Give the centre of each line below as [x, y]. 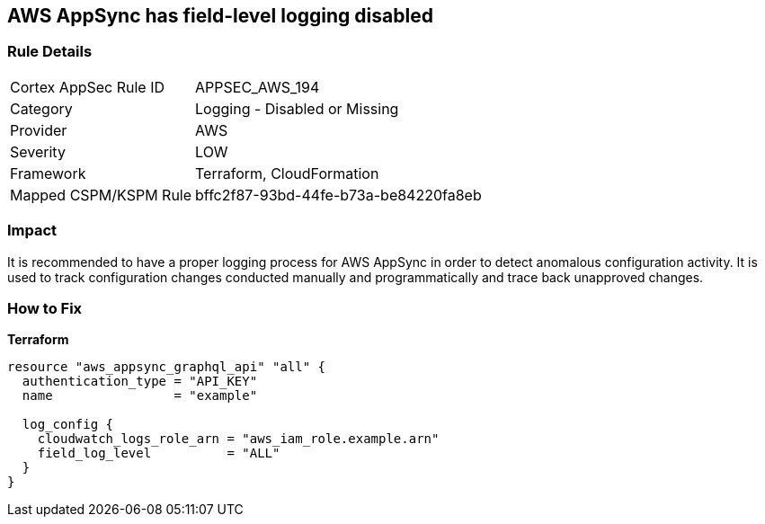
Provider [39, 130]
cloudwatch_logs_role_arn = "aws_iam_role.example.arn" [238, 439]
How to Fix [45, 308]
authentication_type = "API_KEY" [140, 382]
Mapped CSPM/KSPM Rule [101, 195]
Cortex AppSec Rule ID [88, 87]
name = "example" [140, 396]
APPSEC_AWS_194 [258, 87]
